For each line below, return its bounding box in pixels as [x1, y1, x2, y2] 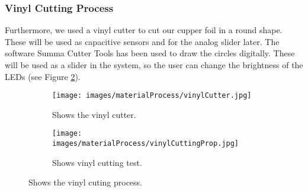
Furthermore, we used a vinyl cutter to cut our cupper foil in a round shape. [5, 24, 283, 36]
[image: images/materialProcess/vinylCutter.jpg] [52, 91, 252, 100]
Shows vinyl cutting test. [52, 156, 142, 168]
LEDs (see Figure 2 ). [5, 70, 81, 82]
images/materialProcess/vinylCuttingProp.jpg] [52, 139, 239, 148]
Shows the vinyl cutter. [52, 108, 136, 120]
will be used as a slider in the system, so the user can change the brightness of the [5, 59, 303, 71]
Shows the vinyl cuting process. [28, 176, 142, 188]
